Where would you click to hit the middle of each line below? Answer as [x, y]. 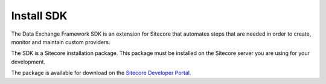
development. [28, 62]
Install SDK [39, 16]
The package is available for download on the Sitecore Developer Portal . [101, 73]
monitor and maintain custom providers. [61, 42]
